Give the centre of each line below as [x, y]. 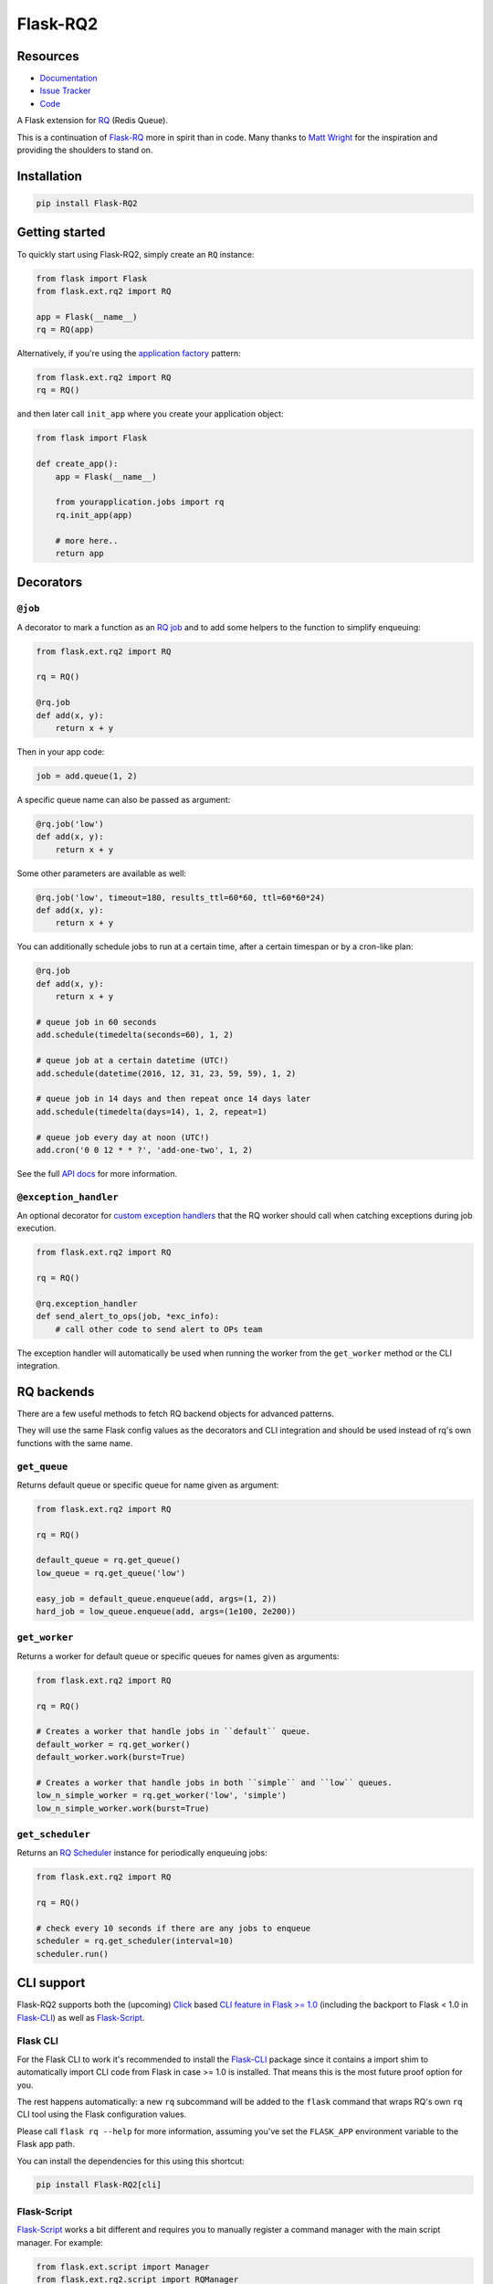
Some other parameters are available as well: [102, 873]
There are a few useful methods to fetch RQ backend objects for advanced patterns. [176, 1414]
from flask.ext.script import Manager [123, 2267]
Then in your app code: [61, 751]
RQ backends [56, 1392]
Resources [48, 56]
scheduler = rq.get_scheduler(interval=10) [135, 1941]
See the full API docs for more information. [97, 1173]
